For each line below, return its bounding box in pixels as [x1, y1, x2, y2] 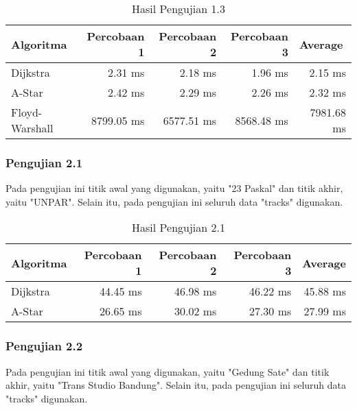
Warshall [11, 120, 54, 136]
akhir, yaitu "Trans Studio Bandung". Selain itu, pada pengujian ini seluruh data [5, 378, 347, 392]
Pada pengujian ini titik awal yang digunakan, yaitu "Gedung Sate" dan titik [5, 364, 330, 378]
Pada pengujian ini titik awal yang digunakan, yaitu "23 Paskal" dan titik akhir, [5, 181, 343, 195]
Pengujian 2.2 [5, 337, 83, 354]
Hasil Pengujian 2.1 [132, 219, 225, 236]
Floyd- [11, 104, 43, 120]
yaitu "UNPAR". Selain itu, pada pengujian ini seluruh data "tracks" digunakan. [5, 194, 343, 208]
